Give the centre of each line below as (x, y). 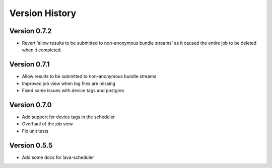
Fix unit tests (35, 131)
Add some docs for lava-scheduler (58, 157)
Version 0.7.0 (31, 105)
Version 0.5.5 (31, 145)
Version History (43, 13)
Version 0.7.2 (30, 31)
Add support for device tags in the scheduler (69, 117)
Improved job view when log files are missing (69, 83)
